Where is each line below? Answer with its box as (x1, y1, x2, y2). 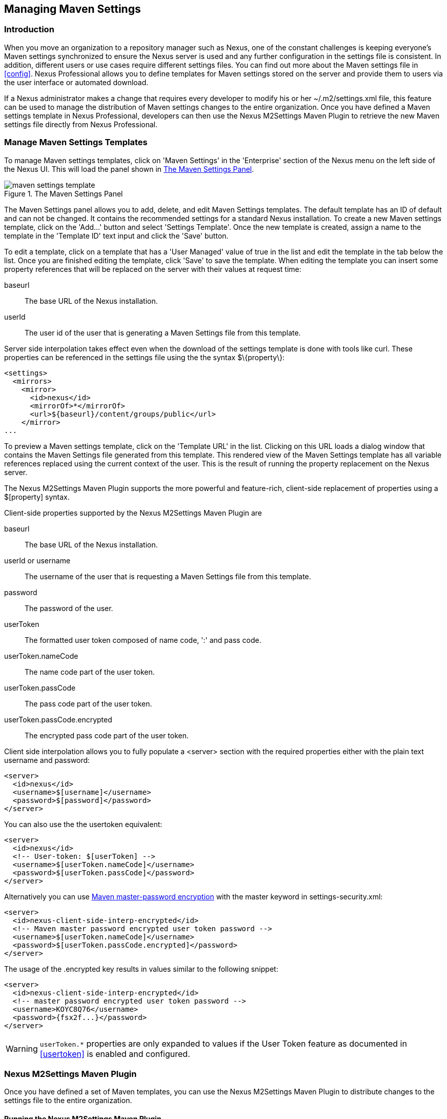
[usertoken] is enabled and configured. (39, 1048, 190, 1059)
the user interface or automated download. (4, 77, 149, 87)
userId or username (4, 556, 71, 565)
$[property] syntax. (4, 492, 70, 501)
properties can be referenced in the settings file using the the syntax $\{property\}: (4, 352, 285, 362)
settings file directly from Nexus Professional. (4, 120, 158, 129)
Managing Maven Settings (4, 3, 141, 15)
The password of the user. (25, 603, 113, 613)
